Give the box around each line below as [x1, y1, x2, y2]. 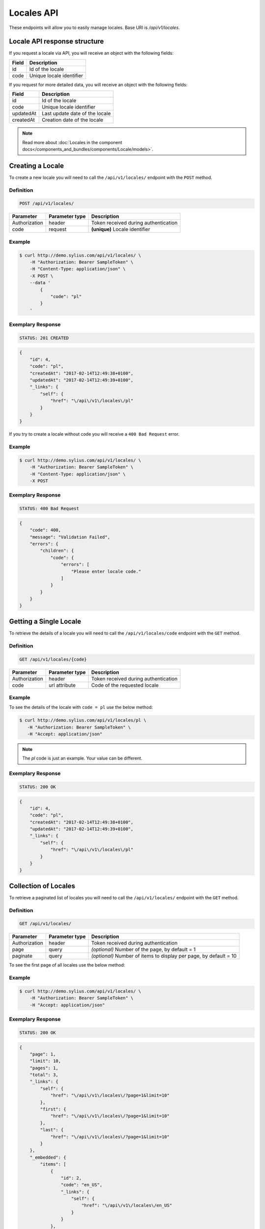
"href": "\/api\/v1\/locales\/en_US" [81, 1202, 172, 1208]
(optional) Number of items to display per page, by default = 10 [91, 953, 237, 960]
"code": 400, [29, 527, 61, 533]
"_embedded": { [29, 1154, 66, 1160]
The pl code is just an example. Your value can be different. [22, 755, 142, 761]
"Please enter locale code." [71, 568, 141, 574]
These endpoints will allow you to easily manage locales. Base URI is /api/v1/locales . [9, 25, 180, 30]
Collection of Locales [9, 881, 76, 890]
